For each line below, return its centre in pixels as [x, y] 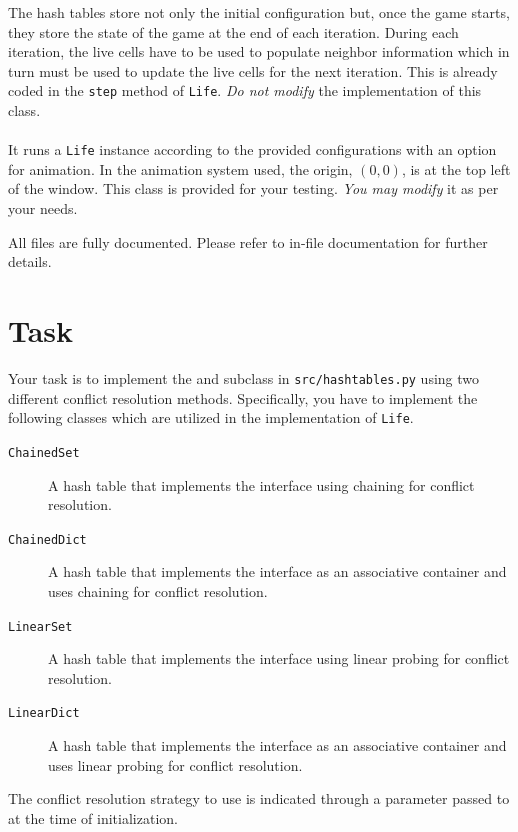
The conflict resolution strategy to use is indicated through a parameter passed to [259, 798]
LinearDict [44, 713]
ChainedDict [47, 539]
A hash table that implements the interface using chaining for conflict [261, 484]
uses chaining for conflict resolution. [158, 590]
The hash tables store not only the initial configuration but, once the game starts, [259, 12]
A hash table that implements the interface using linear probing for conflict [279, 658]
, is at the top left [456, 168]
